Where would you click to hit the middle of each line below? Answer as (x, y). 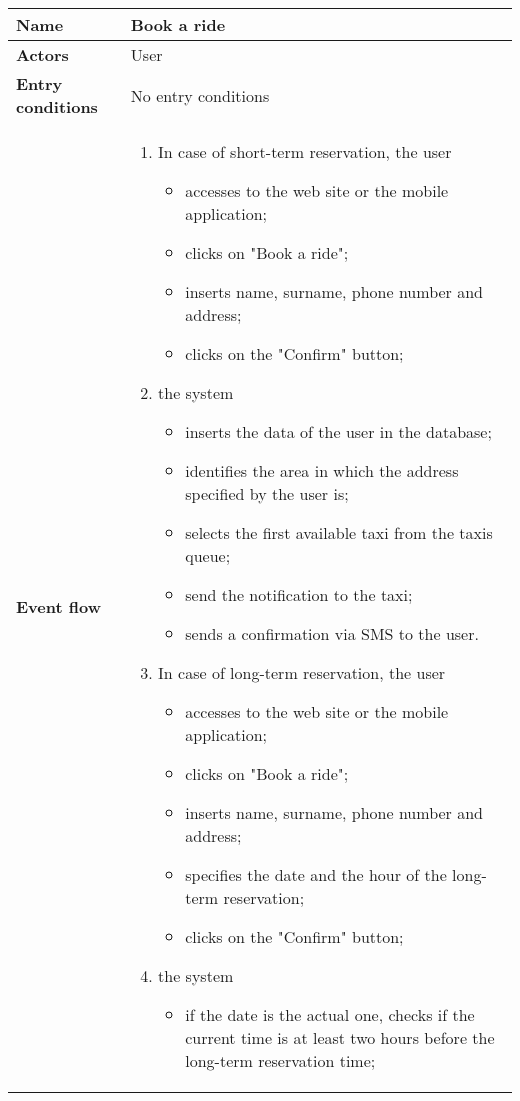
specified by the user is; (267, 493)
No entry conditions (200, 95)
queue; (208, 555)
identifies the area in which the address (322, 470)
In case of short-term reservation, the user (305, 151)
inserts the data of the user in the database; (338, 431)
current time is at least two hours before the (340, 1037)
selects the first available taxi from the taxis (339, 532)
